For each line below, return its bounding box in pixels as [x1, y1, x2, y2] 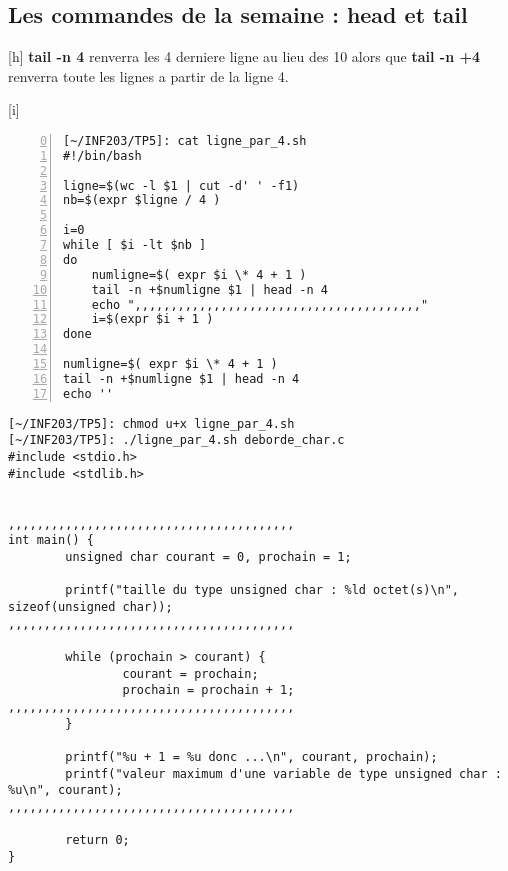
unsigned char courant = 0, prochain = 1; [65, 549, 352, 564]
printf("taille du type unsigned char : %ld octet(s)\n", [65, 583, 460, 598]
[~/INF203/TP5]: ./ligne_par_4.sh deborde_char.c [8, 433, 345, 448]
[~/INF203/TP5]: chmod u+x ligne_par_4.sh [8, 416, 295, 431]
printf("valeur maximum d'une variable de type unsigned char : [65, 766, 502, 781]
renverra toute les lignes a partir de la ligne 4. [8, 65, 289, 86]
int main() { [8, 533, 94, 548]
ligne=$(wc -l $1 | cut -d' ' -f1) [63, 178, 300, 193]
